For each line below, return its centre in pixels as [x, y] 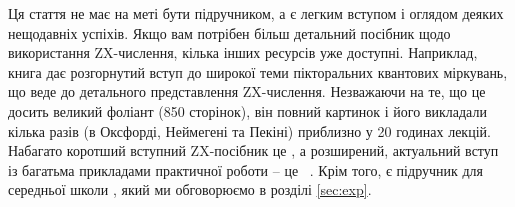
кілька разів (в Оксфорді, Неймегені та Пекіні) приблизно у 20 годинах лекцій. [249, 130]
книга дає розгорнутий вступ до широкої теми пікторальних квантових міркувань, [258, 71]
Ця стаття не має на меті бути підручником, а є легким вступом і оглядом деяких [256, 13]
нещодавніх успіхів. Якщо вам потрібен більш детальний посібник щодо [229, 32]
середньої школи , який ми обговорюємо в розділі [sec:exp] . [190, 189]
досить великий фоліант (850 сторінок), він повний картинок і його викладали [247, 110]
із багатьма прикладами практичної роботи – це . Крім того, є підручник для [245, 169]
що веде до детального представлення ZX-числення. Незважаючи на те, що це [247, 91]
